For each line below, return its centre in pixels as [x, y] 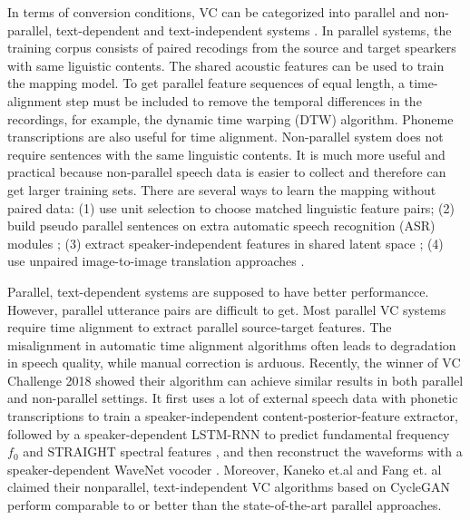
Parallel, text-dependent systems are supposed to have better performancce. [218, 291]
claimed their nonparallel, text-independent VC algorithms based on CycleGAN [229, 487]
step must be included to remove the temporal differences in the [244, 100]
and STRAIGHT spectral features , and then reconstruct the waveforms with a [243, 451]
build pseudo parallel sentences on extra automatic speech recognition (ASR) [221, 226]
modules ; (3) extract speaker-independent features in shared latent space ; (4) [225, 243]
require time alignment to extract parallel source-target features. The [200, 327]
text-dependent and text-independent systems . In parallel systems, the [254, 29]
